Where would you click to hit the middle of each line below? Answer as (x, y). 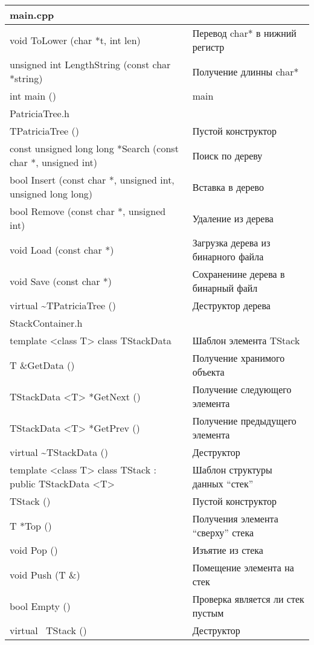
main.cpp (32, 15)
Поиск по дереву (227, 155)
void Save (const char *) (61, 281)
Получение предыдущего (244, 421)
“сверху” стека (223, 532)
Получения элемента (235, 518)
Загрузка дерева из (231, 242)
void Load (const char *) (62, 249)
